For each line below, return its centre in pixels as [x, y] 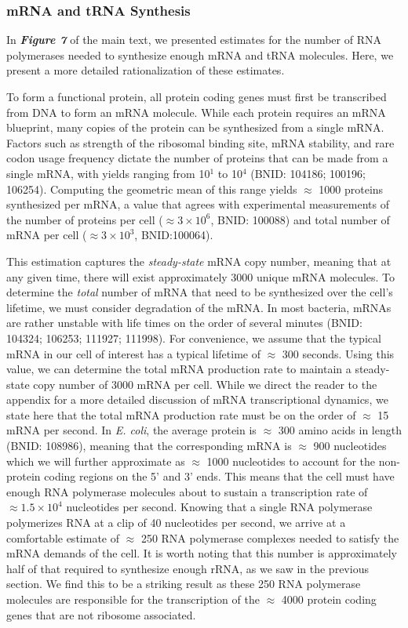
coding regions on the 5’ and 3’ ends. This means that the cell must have [219, 476]
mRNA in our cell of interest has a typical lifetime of [133, 353]
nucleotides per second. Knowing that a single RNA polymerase [219, 507]
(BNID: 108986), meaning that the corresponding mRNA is [149, 446]
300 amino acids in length [340, 430]
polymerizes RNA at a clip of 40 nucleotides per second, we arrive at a [176, 523]
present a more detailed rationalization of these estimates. [146, 70]
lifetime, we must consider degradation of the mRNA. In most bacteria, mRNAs [199, 307]
